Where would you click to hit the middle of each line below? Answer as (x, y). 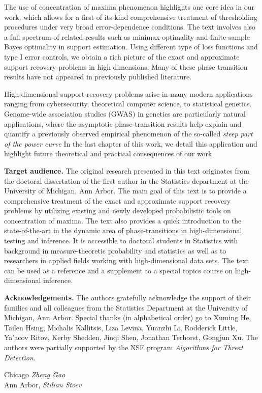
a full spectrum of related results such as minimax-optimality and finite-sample (127, 36)
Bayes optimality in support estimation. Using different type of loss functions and (131, 47)
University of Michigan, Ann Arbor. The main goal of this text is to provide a (125, 191)
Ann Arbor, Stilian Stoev (43, 384)
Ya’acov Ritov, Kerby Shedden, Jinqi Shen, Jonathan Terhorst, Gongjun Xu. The (131, 337)
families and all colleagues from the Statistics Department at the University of (126, 307)
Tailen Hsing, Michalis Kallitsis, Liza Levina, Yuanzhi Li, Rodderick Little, (121, 327)
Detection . (20, 357)
